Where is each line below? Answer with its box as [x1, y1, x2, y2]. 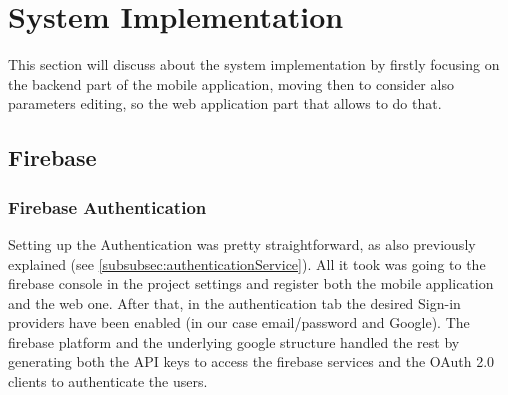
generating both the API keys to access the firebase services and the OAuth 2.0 [8, 351, 495, 372]
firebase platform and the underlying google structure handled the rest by [8, 331, 460, 352]
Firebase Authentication [8, 194, 207, 219]
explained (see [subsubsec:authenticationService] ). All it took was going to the [8, 253, 486, 274]
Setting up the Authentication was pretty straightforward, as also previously [8, 233, 476, 254]
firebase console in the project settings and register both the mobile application [8, 273, 494, 294]
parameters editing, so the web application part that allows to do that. [8, 93, 442, 114]
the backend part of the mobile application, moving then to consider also [8, 73, 454, 94]
